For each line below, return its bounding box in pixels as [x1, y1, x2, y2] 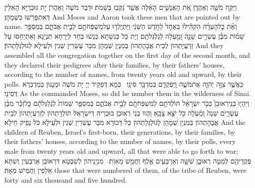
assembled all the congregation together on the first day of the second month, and [4, 49, 250, 60]
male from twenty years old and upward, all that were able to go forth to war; [4, 145, 238, 156]
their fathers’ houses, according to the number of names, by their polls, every [4, 136, 236, 146]
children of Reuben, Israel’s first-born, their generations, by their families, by [4, 126, 235, 137]
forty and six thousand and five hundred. [4, 174, 127, 185]
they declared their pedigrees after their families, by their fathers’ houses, [4, 59, 225, 70]
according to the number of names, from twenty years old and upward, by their [4, 69, 242, 79]
